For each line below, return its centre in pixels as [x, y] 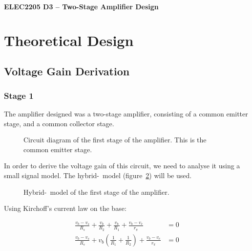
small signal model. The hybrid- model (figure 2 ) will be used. [98, 175]
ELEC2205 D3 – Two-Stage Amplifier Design [81, 6]
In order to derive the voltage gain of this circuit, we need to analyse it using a [122, 166]
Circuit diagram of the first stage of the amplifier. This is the [115, 140]
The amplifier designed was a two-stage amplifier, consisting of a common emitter [126, 113]
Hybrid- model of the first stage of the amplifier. [96, 192]
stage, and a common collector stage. [59, 123]
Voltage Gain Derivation [67, 71]
